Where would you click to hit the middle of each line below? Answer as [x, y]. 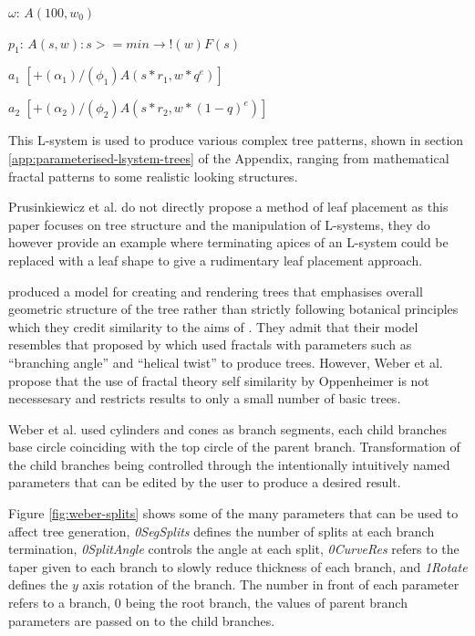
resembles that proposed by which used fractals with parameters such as [210, 344]
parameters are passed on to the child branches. [142, 620]
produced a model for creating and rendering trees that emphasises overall [216, 291]
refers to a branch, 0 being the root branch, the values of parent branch [208, 603]
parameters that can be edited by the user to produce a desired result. [205, 482]
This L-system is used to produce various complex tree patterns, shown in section [236, 140]
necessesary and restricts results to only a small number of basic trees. [205, 398]
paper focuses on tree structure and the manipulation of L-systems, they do [219, 224]
